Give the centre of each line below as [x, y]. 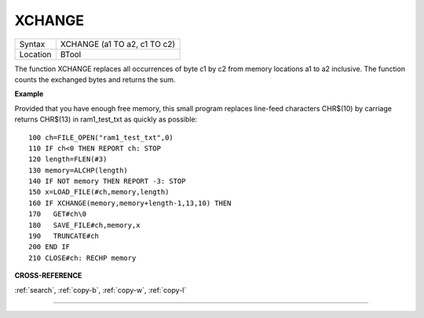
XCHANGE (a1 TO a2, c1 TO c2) [118, 44]
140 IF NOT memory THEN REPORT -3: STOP [107, 181]
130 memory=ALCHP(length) [79, 170]
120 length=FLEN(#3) [68, 159]
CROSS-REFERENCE [48, 276]
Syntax [32, 44]
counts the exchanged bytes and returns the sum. [95, 79]
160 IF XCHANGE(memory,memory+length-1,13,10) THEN [130, 203]
